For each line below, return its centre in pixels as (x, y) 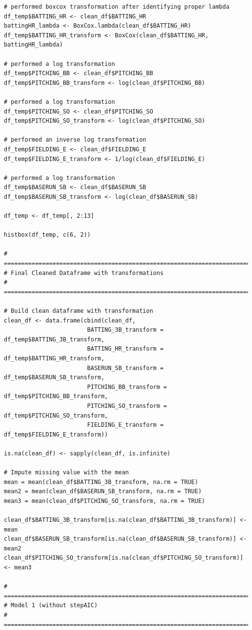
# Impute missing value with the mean (66, 473)
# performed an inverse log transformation (75, 140)
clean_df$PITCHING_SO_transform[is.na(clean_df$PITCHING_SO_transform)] (124, 558)
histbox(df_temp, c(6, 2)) (47, 235)
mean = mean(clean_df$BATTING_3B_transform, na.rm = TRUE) (101, 482)
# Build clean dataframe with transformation (79, 311)
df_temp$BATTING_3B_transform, (54, 339)
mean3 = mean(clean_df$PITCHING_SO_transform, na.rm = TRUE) (105, 501)
